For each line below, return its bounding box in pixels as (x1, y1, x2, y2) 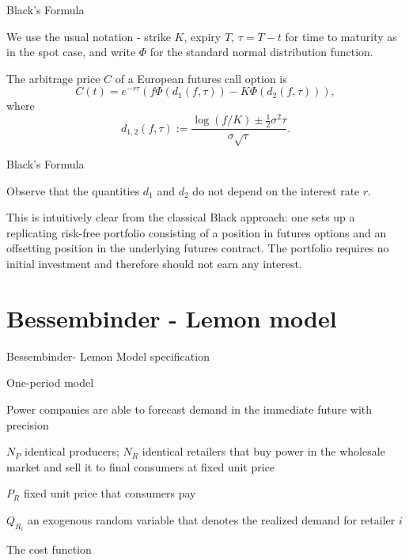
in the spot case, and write (6, 44, 136, 60)
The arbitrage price (6, 70, 100, 86)
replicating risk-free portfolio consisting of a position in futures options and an (6, 224, 387, 240)
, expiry (184, 28, 222, 44)
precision (6, 416, 49, 433)
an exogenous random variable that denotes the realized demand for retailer (27, 511, 396, 528)
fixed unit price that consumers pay (23, 485, 196, 501)
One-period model (6, 374, 94, 391)
